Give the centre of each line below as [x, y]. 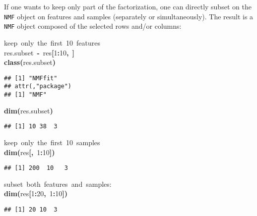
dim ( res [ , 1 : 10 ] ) [30, 152]
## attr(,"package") [38, 86]
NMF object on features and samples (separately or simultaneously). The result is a [129, 16]
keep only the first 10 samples [52, 142]
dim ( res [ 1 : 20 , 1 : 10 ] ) [36, 193]
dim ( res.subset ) [29, 110]
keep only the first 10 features [52, 42]
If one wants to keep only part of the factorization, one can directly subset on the [128, 6]
